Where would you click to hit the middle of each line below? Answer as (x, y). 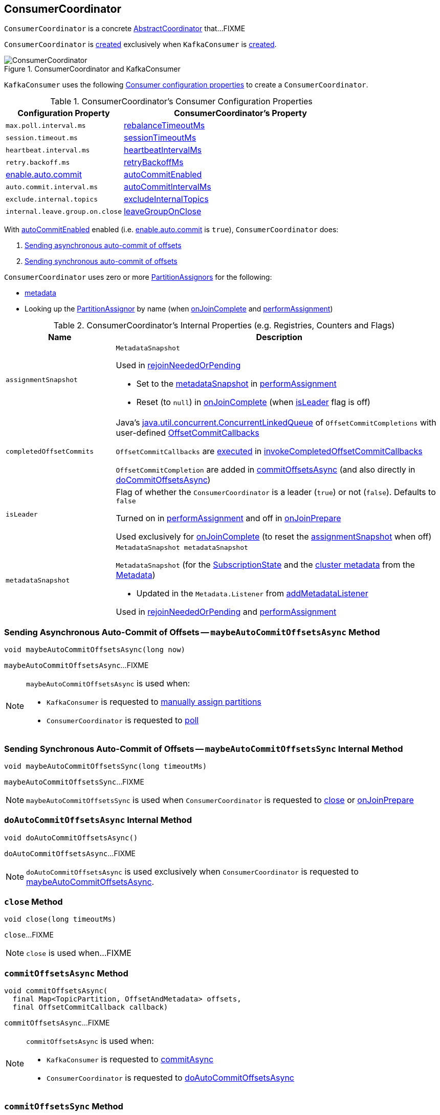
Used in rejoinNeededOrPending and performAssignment (226, 612)
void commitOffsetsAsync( (56, 991)
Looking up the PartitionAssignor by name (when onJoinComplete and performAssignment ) (179, 309)
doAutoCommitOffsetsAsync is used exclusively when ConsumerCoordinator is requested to (192, 871)
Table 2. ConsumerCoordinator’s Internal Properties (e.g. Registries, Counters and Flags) (224, 326)
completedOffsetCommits (50, 451)
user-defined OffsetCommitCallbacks (188, 433)
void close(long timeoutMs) (60, 919)
